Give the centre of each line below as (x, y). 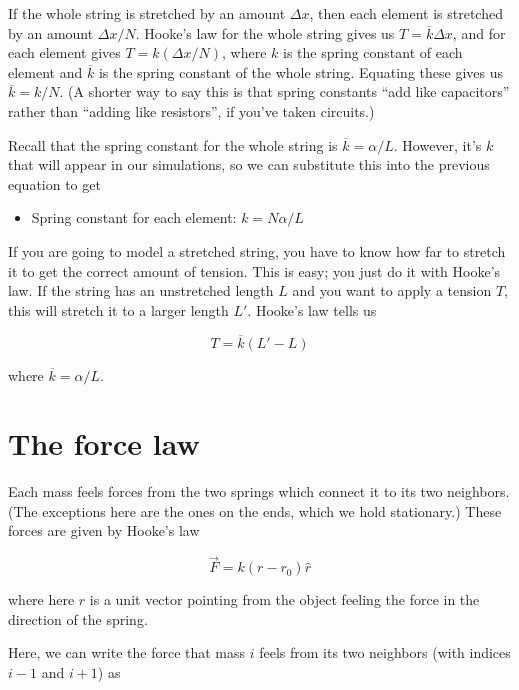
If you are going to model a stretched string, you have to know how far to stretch (257, 250)
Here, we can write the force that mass (127, 652)
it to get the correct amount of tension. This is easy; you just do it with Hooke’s (254, 270)
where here (41, 599)
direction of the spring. (78, 618)
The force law (104, 443)
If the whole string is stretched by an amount (147, 13)
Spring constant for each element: (134, 217)
